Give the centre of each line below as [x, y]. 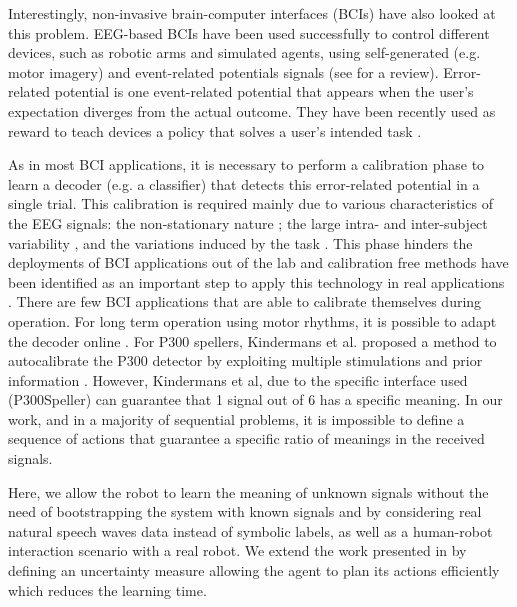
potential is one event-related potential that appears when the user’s [264, 91]
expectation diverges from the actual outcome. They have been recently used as [252, 110]
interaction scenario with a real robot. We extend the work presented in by [237, 550]
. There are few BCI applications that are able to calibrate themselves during [245, 301]
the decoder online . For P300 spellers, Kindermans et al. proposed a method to [252, 340]
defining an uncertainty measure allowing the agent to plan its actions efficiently [254, 570]
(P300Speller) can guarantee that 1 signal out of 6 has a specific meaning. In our [255, 399]
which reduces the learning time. [107, 589]
